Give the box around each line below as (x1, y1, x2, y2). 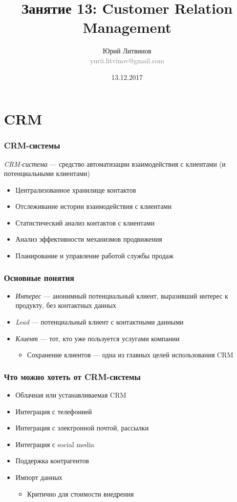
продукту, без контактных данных (15, 300, 116, 310)
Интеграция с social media (15, 439, 94, 449)
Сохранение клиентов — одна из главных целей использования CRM (27, 350, 234, 360)
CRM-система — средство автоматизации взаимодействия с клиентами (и (4, 158, 226, 169)
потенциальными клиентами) (4, 168, 90, 178)
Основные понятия (4, 271, 74, 283)
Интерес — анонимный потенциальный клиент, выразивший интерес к (15, 290, 228, 301)
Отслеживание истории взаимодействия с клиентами (15, 201, 172, 211)
